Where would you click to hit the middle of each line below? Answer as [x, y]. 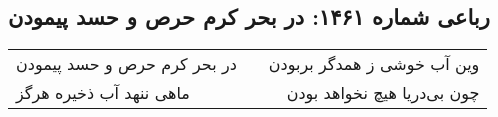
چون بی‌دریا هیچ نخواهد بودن [383, 93]
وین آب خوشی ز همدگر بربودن [374, 64]
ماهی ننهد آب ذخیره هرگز [103, 93]
